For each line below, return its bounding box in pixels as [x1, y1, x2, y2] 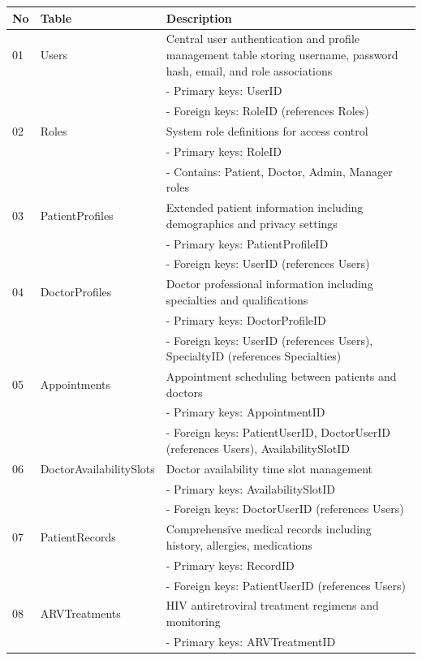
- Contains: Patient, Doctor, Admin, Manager [166, 162, 393, 179]
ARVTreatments [40, 605, 121, 622]
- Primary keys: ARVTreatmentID [166, 632, 336, 649]
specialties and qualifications [166, 291, 308, 308]
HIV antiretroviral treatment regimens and [166, 597, 379, 614]
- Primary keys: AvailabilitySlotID [166, 480, 336, 497]
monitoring [166, 613, 221, 629]
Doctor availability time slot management [166, 459, 373, 477]
